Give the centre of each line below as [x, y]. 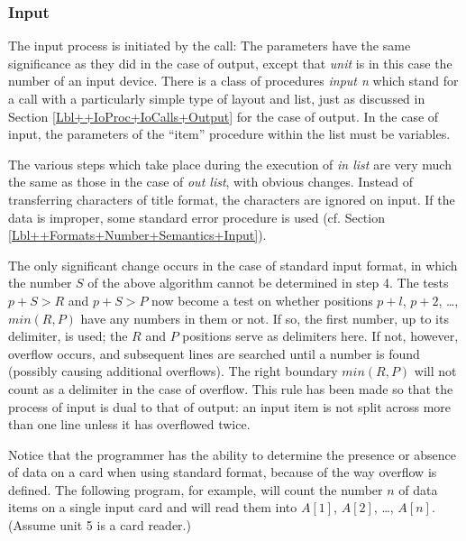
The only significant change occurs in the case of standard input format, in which [233, 265]
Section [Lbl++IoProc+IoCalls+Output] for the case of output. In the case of [224, 116]
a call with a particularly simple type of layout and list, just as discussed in [217, 98]
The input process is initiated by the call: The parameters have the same [210, 46]
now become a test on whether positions [262, 300]
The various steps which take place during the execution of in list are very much [230, 164]
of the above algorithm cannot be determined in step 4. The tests [268, 283]
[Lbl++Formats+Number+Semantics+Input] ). [137, 235]
